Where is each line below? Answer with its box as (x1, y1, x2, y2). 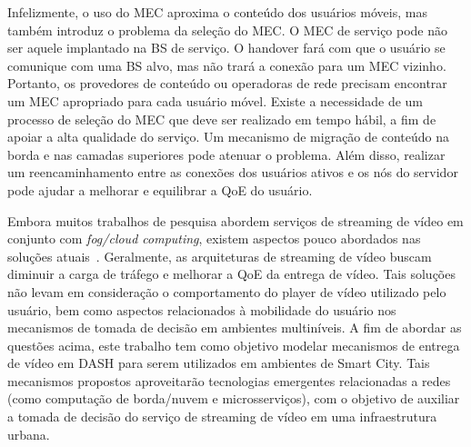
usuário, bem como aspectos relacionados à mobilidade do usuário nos (7, 300, 396, 319)
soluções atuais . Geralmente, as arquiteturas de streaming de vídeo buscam (7, 246, 432, 265)
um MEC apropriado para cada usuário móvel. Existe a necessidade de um (7, 91, 424, 110)
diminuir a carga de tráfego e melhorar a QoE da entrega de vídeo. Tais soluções (7, 264, 456, 283)
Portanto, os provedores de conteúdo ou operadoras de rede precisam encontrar (7, 74, 447, 93)
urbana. (7, 424, 50, 443)
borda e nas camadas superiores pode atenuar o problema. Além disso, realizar (7, 144, 446, 164)
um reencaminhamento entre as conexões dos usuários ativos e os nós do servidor (7, 163, 458, 182)
